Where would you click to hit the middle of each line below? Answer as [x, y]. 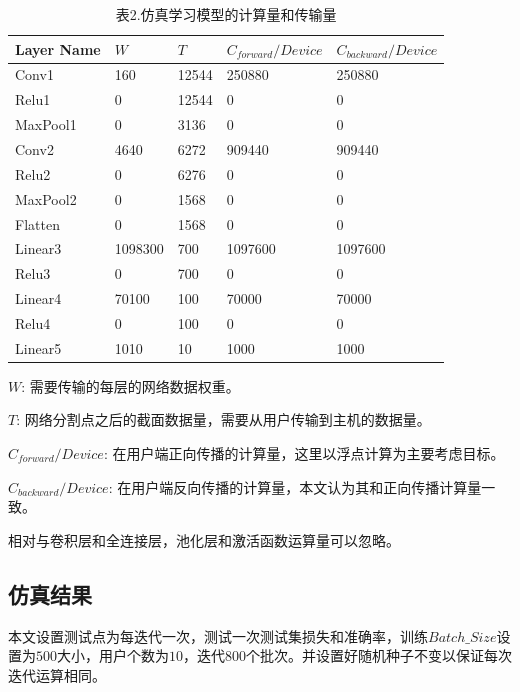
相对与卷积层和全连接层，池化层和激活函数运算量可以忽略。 [204, 539]
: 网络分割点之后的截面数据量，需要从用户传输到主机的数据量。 [223, 419]
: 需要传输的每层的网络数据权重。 [130, 385]
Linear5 [38, 347]
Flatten [37, 223]
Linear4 [38, 298]
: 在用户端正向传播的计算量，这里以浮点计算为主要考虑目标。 [304, 453]
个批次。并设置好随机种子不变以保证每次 [379, 655]
